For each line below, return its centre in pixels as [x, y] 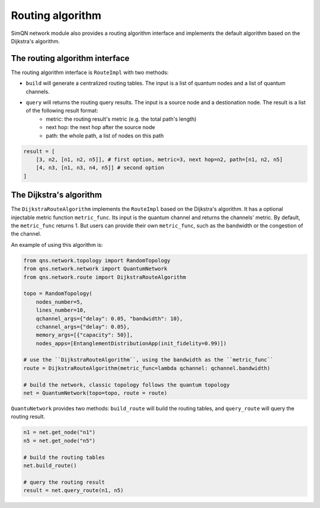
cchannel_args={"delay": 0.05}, [83, 327]
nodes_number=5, [59, 302]
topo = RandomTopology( [58, 294]
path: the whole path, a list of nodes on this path [105, 136]
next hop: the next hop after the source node [100, 127]
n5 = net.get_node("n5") [60, 441]
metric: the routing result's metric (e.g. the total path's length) [121, 119]
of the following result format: [62, 111]
